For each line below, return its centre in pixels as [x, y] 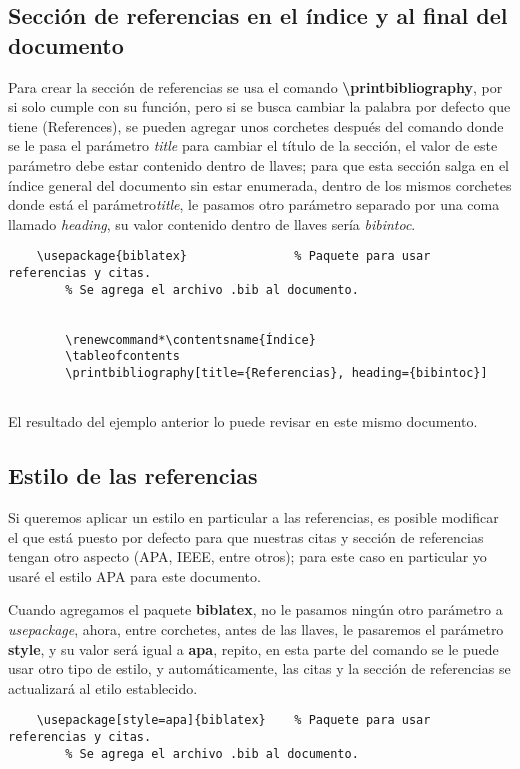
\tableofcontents [122, 356]
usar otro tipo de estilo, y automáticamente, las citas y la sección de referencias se [259, 668]
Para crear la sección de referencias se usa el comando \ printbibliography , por [255, 86]
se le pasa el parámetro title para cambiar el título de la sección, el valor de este [253, 145]
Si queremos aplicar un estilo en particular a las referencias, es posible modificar [253, 517]
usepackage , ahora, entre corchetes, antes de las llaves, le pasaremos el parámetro [256, 629]
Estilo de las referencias [133, 475]
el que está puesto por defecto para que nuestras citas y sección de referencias [246, 536]
